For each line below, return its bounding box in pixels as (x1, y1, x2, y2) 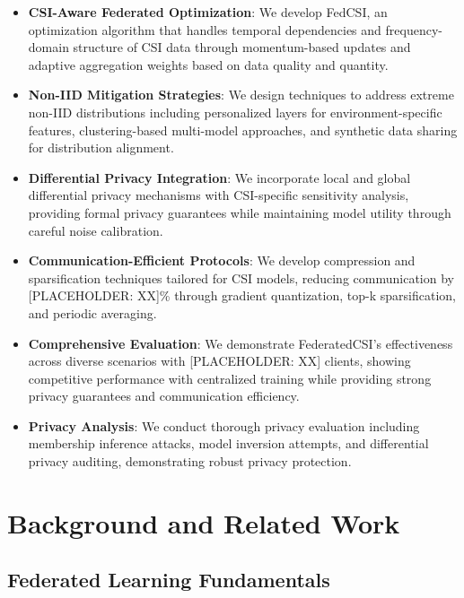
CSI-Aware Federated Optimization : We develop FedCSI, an (28, 3, 388, 21)
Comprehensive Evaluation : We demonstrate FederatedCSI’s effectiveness (28, 334, 453, 352)
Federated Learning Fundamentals (7, 566, 330, 594)
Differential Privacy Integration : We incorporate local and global (28, 168, 411, 186)
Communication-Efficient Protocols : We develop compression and (28, 251, 416, 270)
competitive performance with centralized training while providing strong (28, 368, 432, 387)
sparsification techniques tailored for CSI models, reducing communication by (28, 268, 454, 287)
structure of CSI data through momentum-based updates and (73, 38, 411, 56)
